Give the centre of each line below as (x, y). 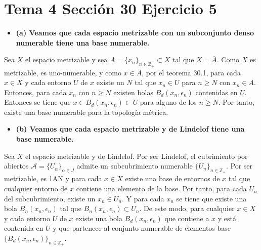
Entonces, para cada (35, 92)
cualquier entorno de (36, 189)
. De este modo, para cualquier (187, 208)
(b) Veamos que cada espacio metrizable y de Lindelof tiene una (130, 129)
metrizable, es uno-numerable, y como (63, 72)
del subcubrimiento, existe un (50, 198)
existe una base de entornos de (172, 178)
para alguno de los (168, 102)
